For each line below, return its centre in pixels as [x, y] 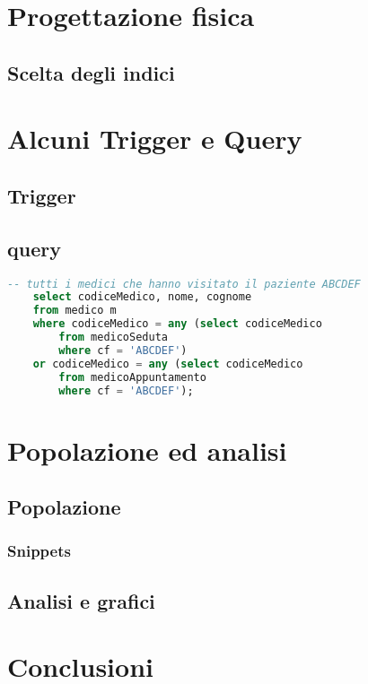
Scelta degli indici [91, 72]
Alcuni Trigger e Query [155, 139]
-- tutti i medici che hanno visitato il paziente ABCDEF [184, 284]
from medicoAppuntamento [132, 377]
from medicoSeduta [113, 338]
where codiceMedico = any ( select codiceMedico [177, 324]
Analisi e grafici [81, 600]
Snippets [39, 551]
